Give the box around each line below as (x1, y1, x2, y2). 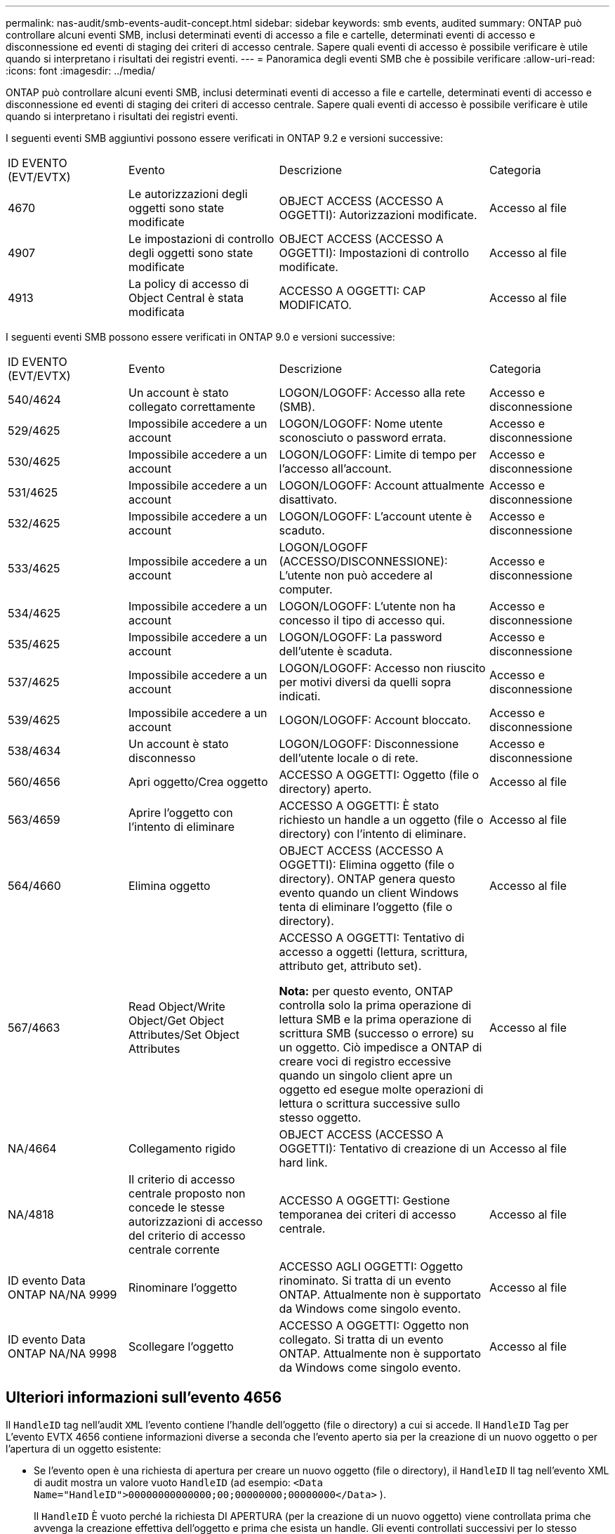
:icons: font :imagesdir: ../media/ (6, 65, 155, 77)
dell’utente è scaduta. (279, 644, 392, 658)
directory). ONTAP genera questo (279, 872, 456, 886)
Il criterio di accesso (128, 1172, 235, 1186)
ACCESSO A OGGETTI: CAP (279, 284, 426, 298)
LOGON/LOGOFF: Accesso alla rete (279, 386, 465, 400)
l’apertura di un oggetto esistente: (6, 1442, 161, 1455)
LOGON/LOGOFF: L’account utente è (279, 509, 472, 523)
